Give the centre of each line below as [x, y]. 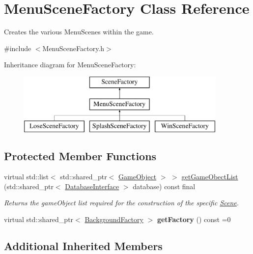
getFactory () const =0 [194, 219]
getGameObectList [210, 177]
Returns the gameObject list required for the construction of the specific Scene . [122, 203]
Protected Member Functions [80, 156]
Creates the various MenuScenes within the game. [79, 32]
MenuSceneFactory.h [73, 48]
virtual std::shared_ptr [39, 219]
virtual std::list [26, 177]
